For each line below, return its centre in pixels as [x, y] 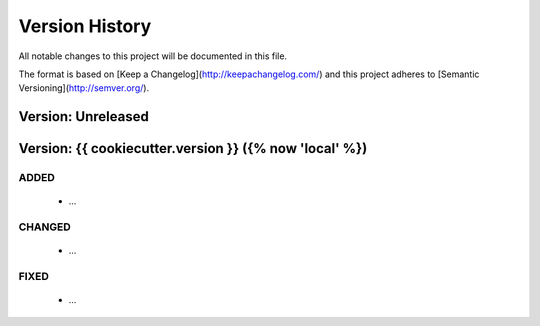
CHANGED [45, 227]
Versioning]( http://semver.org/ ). [84, 88]
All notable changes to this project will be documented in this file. [153, 56]
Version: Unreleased [83, 116]
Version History [85, 26]
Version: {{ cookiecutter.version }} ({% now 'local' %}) [193, 148]
